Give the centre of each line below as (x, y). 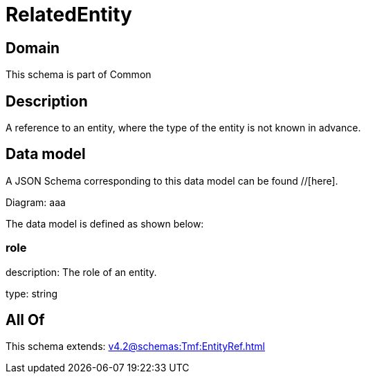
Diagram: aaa (36, 202)
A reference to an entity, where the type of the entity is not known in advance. (183, 128)
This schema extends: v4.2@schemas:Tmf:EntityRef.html (136, 346)
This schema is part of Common (79, 75)
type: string (32, 293)
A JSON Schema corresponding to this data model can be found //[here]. (172, 181)
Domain (33, 48)
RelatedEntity (69, 15)
